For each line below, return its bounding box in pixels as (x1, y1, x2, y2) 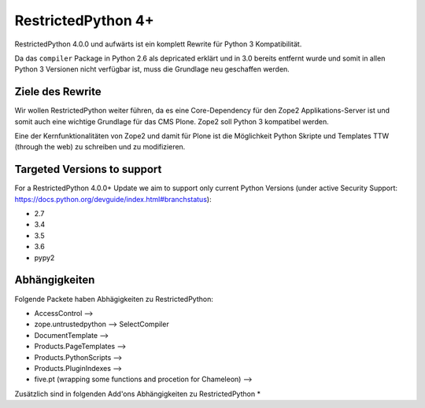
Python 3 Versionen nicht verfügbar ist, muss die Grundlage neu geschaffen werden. (14, 64, 290, 74)
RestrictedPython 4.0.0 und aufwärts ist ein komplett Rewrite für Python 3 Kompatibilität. (14, 39, 302, 49)
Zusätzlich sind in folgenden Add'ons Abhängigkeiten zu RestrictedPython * (14, 389, 261, 399)
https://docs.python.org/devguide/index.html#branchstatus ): (14, 194, 212, 204)
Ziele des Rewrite (14, 85, 102, 98)
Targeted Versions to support (14, 163, 162, 176)
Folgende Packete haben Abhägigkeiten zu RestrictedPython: (14, 294, 214, 303)
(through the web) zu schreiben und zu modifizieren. (14, 142, 186, 152)
